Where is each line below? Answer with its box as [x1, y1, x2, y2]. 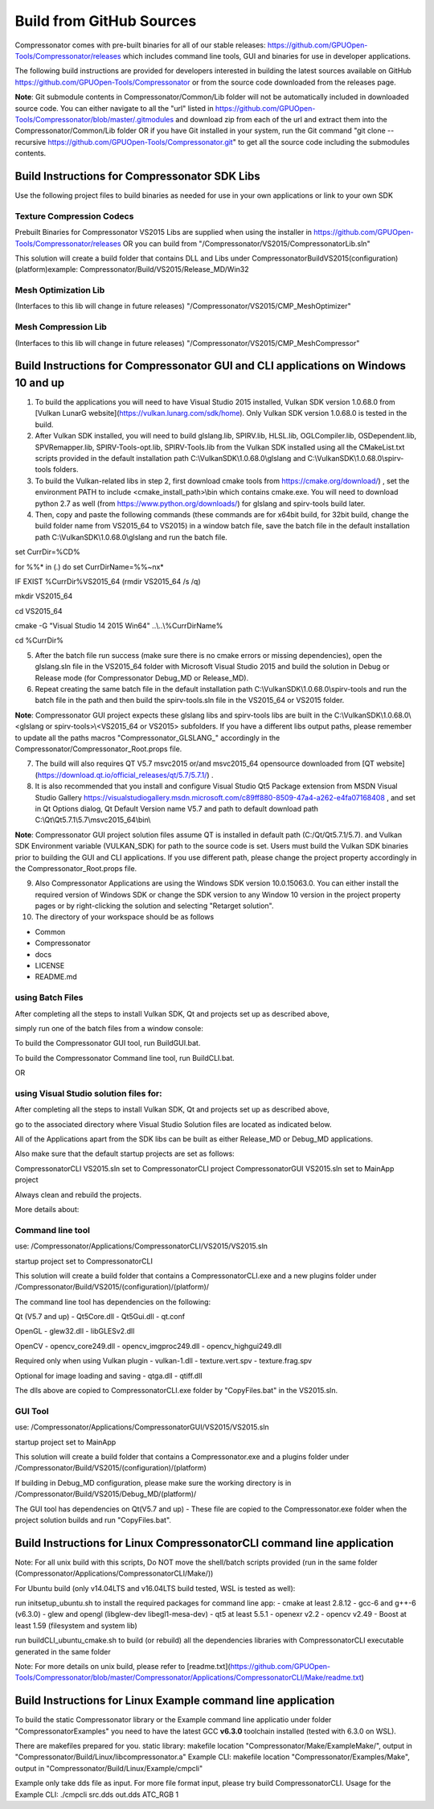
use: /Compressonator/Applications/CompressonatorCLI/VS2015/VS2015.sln [14, 1241, 268, 1251]
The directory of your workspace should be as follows [35, 912, 215, 922]
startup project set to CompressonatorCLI [14, 1256, 153, 1266]
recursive [14, 137, 47, 146]
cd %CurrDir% [14, 635, 64, 645]
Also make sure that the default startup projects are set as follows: [14, 1149, 235, 1158]
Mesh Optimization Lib [14, 285, 105, 296]
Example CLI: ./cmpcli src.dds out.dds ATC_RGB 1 [14, 1790, 179, 1799]
